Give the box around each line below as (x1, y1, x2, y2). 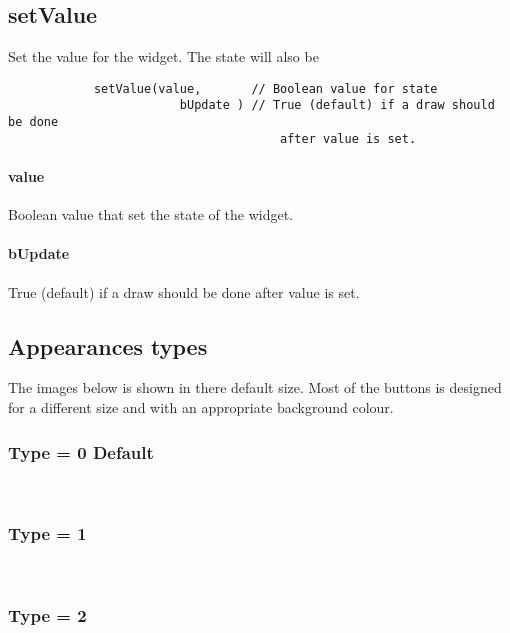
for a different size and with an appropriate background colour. (8, 397, 394, 417)
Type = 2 (8, 603, 87, 628)
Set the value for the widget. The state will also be (8, 46, 319, 67)
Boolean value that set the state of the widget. (8, 204, 293, 225)
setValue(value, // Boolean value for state (93, 81, 438, 96)
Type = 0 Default (8, 439, 154, 464)
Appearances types (8, 330, 208, 361)
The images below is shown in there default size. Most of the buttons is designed (8, 377, 502, 398)
